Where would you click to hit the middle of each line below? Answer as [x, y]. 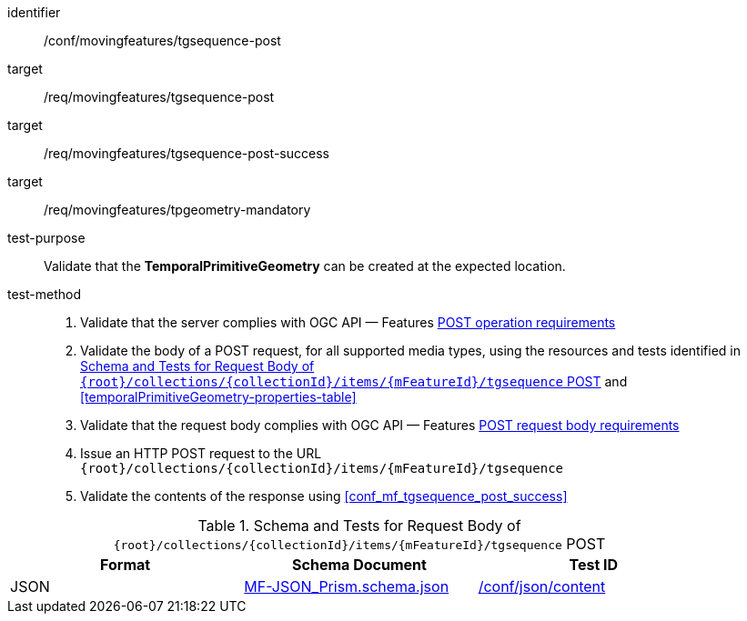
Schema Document [359, 565]
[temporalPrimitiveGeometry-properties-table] [218, 397]
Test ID [594, 565]
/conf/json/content [542, 586]
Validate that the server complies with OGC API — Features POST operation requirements [348, 322]
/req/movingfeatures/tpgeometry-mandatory [177, 210]
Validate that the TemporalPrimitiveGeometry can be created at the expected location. [305, 266]
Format [126, 565]
